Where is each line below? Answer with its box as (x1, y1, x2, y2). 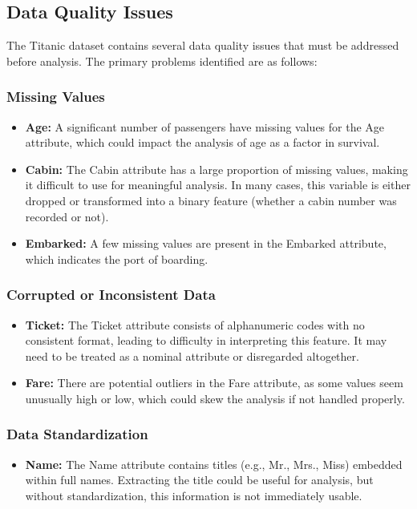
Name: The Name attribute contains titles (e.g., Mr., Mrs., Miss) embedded (25, 455, 403, 472)
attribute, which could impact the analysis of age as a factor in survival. (25, 134, 380, 151)
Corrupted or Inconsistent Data (6, 285, 216, 305)
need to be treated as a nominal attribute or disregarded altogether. (25, 347, 359, 364)
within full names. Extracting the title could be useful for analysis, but (25, 471, 374, 488)
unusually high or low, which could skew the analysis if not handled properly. (25, 390, 405, 406)
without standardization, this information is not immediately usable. (25, 487, 362, 503)
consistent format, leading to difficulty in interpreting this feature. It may (25, 332, 387, 349)
